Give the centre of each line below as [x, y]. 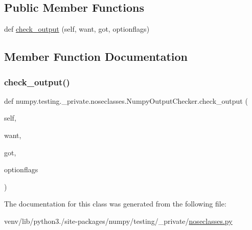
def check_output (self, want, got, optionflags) [77, 29]
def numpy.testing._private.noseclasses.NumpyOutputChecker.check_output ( [126, 100]
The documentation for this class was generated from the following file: [115, 204]
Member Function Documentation [96, 56]
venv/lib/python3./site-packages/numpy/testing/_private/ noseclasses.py [118, 221]
